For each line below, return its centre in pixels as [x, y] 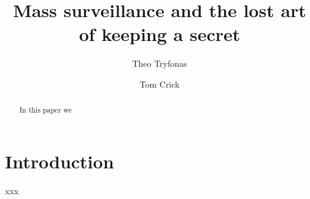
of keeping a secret [160, 34]
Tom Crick [160, 84]
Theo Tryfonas [160, 63]
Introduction [60, 161]
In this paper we [45, 110]
